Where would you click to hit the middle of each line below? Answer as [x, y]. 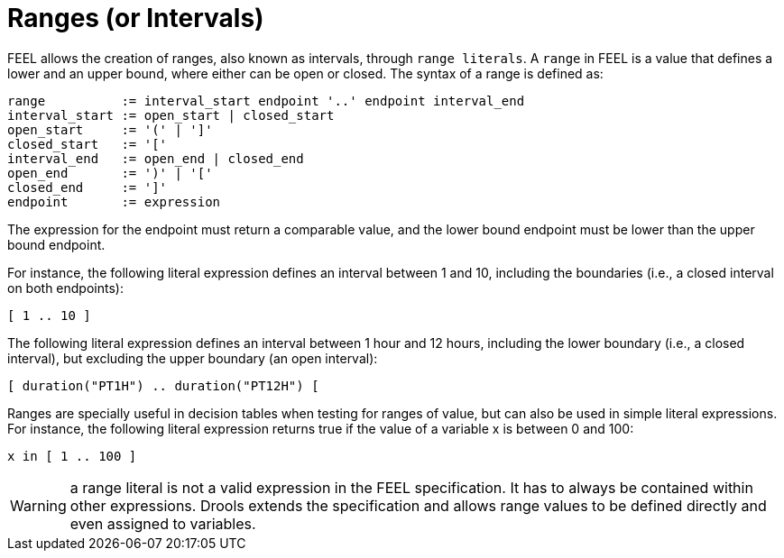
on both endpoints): [65, 288]
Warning [38, 505]
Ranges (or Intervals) [136, 18]
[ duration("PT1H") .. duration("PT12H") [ [163, 385]
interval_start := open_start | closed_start [171, 115]
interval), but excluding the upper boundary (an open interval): [193, 358]
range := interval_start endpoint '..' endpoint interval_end [266, 101]
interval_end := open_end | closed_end [156, 158]
